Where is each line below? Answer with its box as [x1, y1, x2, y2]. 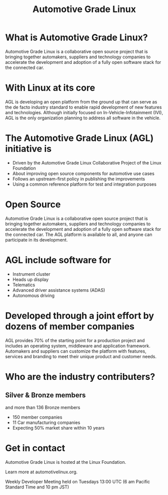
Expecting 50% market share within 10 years [12, 425, 105, 431]
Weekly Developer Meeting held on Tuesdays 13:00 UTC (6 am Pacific [5, 478, 150, 484]
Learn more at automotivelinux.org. [5, 469, 78, 475]
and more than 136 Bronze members [5, 404, 80, 410]
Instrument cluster [12, 271, 51, 277]
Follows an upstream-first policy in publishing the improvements [12, 176, 145, 182]
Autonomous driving [12, 292, 55, 298]
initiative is [5, 143, 52, 154]
